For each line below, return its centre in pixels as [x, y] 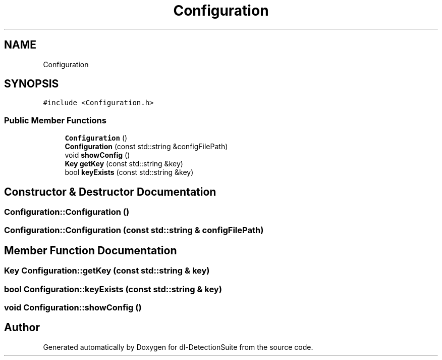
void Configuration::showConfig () [73, 307]
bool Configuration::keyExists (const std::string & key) [113, 289]
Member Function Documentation [91, 250]
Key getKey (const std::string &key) [124, 164]
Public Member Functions [55, 120]
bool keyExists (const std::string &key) [129, 172]
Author [22, 328]
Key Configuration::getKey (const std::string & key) [107, 271]
